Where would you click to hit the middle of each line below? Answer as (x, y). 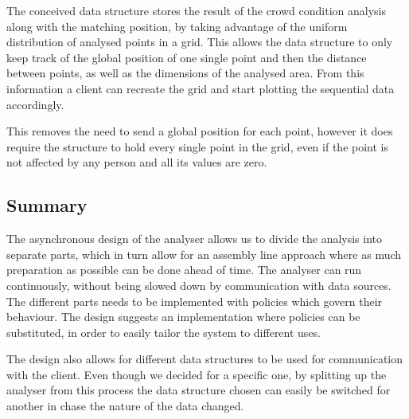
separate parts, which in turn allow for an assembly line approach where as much (204, 254)
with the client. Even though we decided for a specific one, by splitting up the (197, 374)
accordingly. (35, 104)
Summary (47, 205)
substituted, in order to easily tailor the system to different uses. (164, 332)
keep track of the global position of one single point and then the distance (187, 57)
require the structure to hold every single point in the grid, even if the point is (197, 146)
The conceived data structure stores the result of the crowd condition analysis (197, 10)
